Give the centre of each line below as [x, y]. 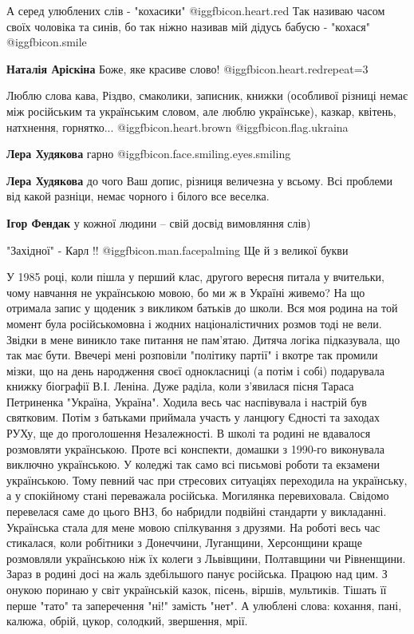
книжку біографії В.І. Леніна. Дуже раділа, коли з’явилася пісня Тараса [180, 386]
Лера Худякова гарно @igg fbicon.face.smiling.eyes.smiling [149, 154]
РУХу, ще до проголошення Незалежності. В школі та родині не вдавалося [189, 433]
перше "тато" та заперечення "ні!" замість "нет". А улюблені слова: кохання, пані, [204, 605]
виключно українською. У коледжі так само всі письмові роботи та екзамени [193, 464]
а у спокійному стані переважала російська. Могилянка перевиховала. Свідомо [198, 495]
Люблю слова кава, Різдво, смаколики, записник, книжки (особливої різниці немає [207, 95]
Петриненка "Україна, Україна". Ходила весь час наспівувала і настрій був [187, 401]
